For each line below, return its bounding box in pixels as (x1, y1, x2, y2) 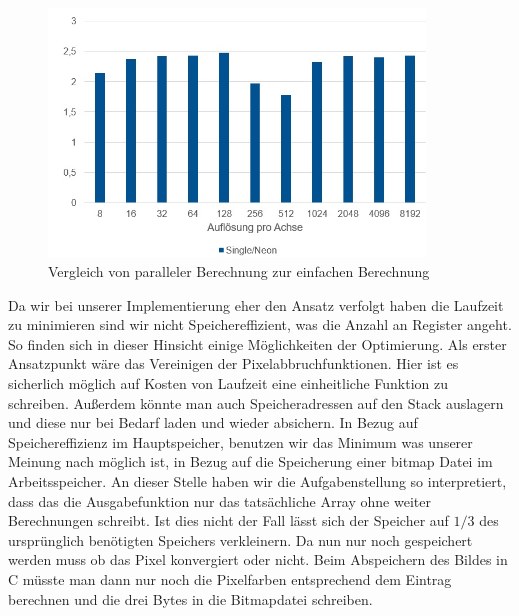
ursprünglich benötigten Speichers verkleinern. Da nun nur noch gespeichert (8, 529, 473, 550)
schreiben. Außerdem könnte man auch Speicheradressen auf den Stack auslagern (8, 392, 504, 413)
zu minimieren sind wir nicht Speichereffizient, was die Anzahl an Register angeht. (8, 314, 512, 335)
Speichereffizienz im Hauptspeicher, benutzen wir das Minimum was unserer (8, 431, 473, 452)
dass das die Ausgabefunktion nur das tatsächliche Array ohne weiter (8, 490, 431, 511)
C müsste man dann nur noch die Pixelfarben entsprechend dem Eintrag (8, 568, 452, 589)
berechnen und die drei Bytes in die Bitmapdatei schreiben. (8, 588, 373, 609)
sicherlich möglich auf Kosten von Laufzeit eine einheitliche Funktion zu (8, 373, 449, 393)
